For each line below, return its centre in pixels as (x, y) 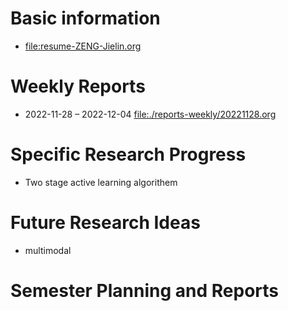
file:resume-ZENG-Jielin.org (83, 46)
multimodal (48, 250)
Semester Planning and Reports (145, 290)
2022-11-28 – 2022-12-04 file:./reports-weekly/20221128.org (150, 114)
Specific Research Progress (128, 154)
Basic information (85, 18)
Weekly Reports (78, 86)
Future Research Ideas (105, 223)
